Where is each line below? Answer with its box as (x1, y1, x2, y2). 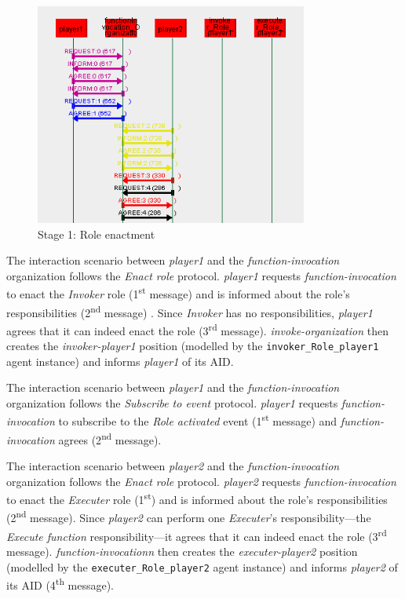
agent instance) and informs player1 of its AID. (6, 352, 234, 369)
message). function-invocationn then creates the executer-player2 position (6, 542, 358, 559)
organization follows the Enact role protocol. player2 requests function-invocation (6, 473, 396, 489)
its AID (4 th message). (6, 575, 115, 593)
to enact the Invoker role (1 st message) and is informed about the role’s (6, 283, 350, 301)
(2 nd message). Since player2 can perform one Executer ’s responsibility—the (6, 507, 371, 526)
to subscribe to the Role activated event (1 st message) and (58, 411, 337, 429)
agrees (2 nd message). (58, 429, 162, 447)
